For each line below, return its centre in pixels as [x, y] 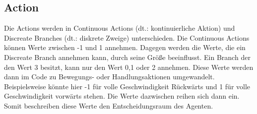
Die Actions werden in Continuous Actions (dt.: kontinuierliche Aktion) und [120, 28]
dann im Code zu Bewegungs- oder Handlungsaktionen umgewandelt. [109, 77]
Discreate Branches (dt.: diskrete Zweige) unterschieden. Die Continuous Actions [127, 37]
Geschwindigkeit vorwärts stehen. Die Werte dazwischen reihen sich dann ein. [122, 96]
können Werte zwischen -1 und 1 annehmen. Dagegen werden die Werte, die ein [125, 47]
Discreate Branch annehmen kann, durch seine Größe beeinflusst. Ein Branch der [127, 57]
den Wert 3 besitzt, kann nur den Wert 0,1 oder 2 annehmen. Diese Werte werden [129, 67]
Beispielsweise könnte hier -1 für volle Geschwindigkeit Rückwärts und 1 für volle [127, 86]
